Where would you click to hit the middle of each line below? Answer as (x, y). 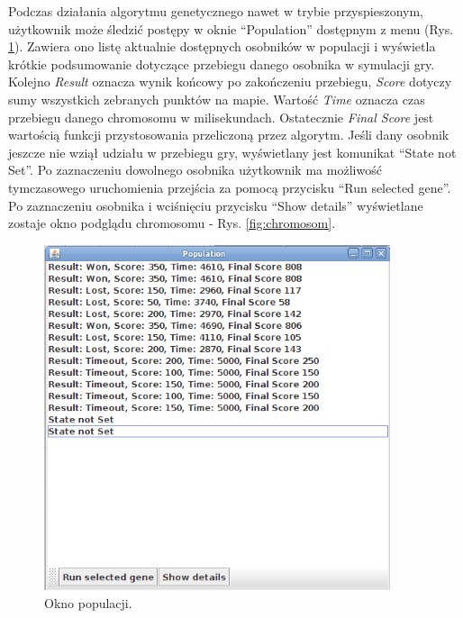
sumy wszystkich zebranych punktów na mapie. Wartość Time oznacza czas (217, 99)
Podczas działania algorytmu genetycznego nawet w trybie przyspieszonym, (216, 11)
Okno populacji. (88, 602)
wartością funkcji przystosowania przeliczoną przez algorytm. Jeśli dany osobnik (229, 135)
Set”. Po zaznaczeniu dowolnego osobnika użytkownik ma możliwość (195, 170)
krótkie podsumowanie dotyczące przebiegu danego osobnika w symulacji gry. (222, 64)
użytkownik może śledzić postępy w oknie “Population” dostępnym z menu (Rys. (231, 28)
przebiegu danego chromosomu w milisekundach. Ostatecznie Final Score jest (221, 117)
